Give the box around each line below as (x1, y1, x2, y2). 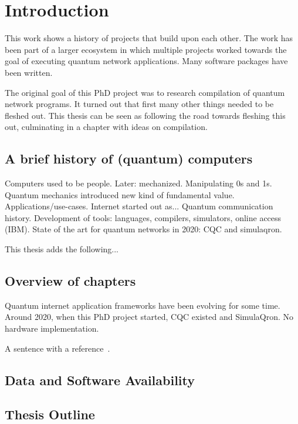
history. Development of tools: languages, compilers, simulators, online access (5, 211, 282, 223)
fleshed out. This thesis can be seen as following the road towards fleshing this (5, 109, 286, 121)
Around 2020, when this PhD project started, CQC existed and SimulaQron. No (5, 311, 293, 323)
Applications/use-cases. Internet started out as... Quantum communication (5, 200, 273, 212)
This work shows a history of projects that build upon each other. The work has (5, 32, 293, 44)
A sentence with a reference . (5, 342, 110, 354)
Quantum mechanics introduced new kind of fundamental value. (5, 188, 235, 201)
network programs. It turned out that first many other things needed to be (5, 98, 274, 110)
